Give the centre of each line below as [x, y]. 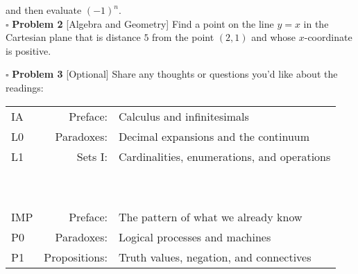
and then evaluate [44, 10]
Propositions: [76, 257]
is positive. [28, 50]
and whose [274, 37]
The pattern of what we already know [210, 216]
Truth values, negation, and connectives [215, 257]
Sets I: [92, 156]
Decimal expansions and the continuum [214, 136]
